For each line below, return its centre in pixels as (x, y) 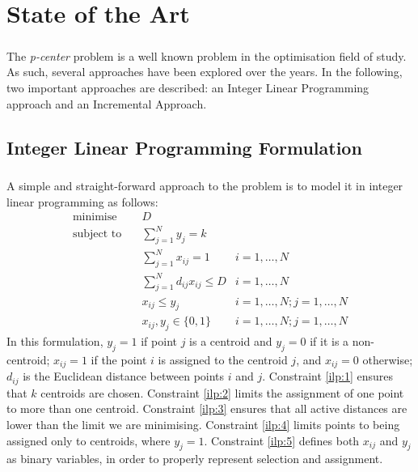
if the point (119, 359)
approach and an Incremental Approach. (107, 103)
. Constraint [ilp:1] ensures (328, 376)
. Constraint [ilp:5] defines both (282, 440)
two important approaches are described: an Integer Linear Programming (188, 87)
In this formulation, (55, 341)
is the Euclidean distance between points (124, 376)
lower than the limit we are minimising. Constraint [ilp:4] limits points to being (203, 425)
